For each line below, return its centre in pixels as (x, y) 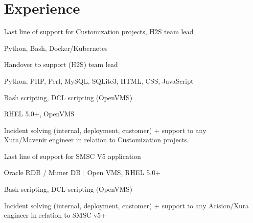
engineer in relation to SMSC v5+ (55, 215)
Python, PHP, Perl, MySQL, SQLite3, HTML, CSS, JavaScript (99, 80)
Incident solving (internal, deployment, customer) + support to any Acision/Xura (126, 205)
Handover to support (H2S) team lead (61, 64)
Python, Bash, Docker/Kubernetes (56, 48)
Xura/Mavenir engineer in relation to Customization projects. (96, 140)
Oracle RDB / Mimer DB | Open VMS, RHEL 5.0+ (82, 172)
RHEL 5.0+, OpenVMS (39, 114)
